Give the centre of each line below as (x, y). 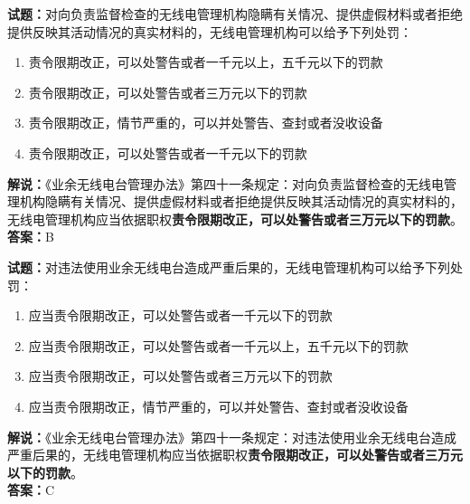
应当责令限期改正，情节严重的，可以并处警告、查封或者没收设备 (218, 406)
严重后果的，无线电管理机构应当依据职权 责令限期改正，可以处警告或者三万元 (235, 455)
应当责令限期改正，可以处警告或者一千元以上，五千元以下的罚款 (218, 345)
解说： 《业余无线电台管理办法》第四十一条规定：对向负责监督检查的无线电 (226, 183)
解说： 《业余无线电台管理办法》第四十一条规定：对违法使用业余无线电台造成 (232, 437)
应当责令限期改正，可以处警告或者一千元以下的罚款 (180, 315)
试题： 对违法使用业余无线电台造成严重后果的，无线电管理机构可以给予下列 (229, 266)
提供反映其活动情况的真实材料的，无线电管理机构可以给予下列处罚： (210, 31)
